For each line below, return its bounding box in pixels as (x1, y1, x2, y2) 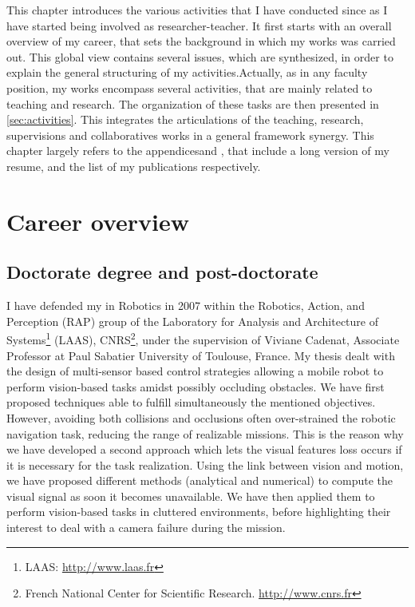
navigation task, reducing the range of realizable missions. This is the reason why (6, 425, 404, 442)
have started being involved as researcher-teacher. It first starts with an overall (6, 17, 392, 34)
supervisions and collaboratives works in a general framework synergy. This (6, 126, 374, 143)
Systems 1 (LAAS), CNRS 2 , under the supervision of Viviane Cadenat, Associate (6, 329, 400, 347)
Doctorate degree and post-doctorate (6, 260, 318, 284)
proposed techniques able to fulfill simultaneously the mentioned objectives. (6, 394, 376, 411)
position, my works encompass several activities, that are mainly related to (6, 79, 373, 96)
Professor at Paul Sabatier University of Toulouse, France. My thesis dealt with (6, 347, 395, 363)
